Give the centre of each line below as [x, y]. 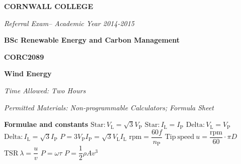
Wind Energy [28, 73]
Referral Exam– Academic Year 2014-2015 [69, 23]
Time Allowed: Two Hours [45, 90]
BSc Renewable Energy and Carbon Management [92, 40]
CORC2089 [24, 56]
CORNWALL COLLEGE [49, 6]
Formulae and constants [46, 124]
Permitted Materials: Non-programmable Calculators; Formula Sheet [109, 107]
